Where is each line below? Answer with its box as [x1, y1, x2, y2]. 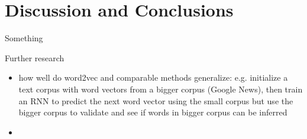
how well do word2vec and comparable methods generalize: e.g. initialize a [18, 71, 288, 84]
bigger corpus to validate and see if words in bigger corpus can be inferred [18, 106, 287, 118]
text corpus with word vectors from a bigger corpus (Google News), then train [18, 82, 303, 95]
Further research [5, 51, 64, 64]
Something [5, 32, 43, 44]
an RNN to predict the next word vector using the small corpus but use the [18, 94, 293, 107]
